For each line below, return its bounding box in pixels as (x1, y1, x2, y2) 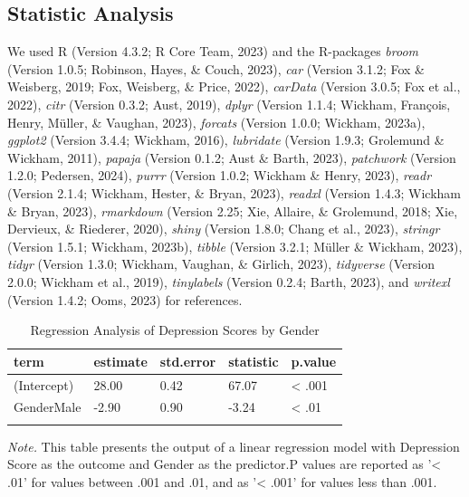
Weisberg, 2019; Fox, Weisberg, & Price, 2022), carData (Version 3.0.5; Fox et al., (7, 77, 461, 96)
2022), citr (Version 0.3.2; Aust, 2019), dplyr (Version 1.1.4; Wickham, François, (7, 94, 451, 113)
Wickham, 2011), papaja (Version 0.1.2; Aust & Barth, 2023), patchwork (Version (7, 148, 456, 167)
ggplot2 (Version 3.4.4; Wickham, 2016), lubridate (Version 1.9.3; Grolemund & (7, 130, 445, 149)
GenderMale (14, 397, 81, 416)
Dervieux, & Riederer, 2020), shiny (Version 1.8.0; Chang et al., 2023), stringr (7, 219, 440, 238)
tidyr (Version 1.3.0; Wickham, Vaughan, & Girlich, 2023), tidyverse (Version (7, 254, 435, 273)
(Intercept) (14, 375, 74, 394)
